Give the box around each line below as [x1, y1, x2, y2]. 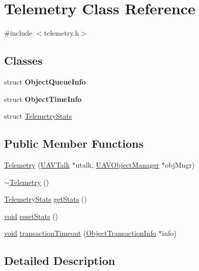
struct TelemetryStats [4, 111, 72, 121]
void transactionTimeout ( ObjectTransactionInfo [4, 228, 156, 238]
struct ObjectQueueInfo [4, 76, 86, 87]
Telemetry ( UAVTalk [4, 159, 70, 170]
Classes [4, 52, 43, 68]
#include [4, 28, 33, 38]
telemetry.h [44, 28, 79, 38]
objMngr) [165, 159, 195, 170]
